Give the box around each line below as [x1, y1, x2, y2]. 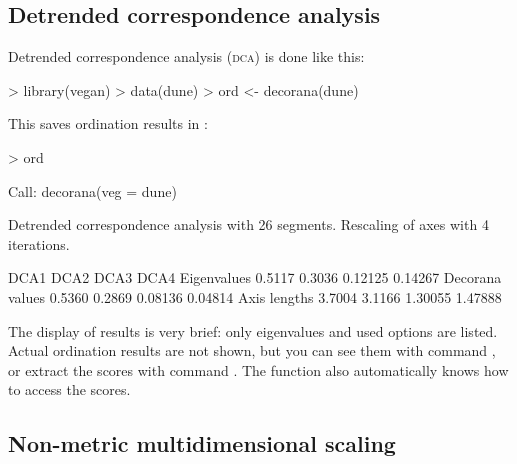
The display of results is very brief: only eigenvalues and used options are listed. [8, 320, 498, 341]
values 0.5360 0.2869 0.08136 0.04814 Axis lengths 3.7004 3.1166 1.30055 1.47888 [8, 286, 502, 307]
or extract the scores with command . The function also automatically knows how [8, 359, 509, 380]
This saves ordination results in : [8, 113, 208, 134]
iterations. [8, 233, 70, 254]
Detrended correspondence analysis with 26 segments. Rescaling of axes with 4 [8, 214, 489, 235]
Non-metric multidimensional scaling [8, 428, 396, 459]
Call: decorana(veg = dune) [8, 180, 177, 201]
